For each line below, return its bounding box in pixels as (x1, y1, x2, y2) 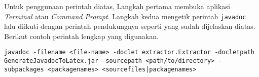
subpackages (4, 65, 44, 73)
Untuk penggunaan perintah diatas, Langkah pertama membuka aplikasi (4, 1, 230, 11)
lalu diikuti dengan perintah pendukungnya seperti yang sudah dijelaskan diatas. (4, 21, 255, 31)
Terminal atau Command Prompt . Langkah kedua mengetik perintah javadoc (4, 11, 246, 21)
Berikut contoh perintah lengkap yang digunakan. (4, 30, 159, 41)
